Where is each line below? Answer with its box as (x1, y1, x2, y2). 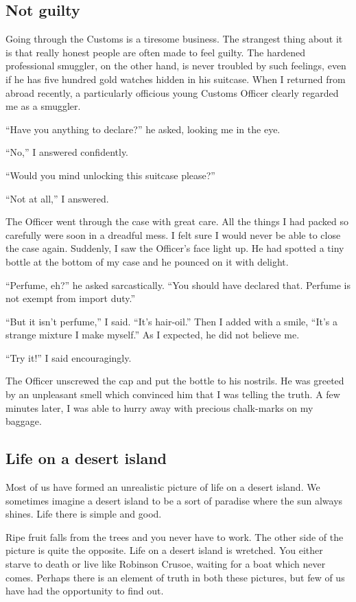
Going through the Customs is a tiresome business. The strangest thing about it (5, 32, 343, 46)
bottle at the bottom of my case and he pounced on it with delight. (5, 254, 289, 268)
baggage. (5, 414, 42, 428)
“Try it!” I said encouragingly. (5, 350, 132, 364)
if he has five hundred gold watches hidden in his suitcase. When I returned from (5, 71, 346, 86)
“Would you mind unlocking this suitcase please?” (5, 167, 215, 182)
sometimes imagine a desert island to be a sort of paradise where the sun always (5, 493, 343, 507)
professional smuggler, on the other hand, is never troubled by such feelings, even (5, 58, 346, 73)
